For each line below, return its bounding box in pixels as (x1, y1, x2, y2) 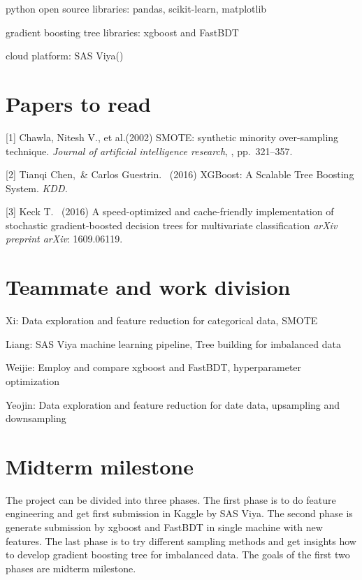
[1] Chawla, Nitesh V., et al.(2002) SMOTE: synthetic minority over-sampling (6, 129, 339, 144)
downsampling (6, 411, 66, 426)
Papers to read (6, 89, 151, 117)
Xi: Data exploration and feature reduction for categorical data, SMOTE (6, 313, 318, 328)
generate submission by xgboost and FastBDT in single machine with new (6, 520, 323, 535)
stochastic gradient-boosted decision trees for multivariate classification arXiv (6, 217, 338, 232)
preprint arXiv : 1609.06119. (6, 231, 123, 246)
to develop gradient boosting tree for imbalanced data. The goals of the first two (6, 547, 350, 562)
